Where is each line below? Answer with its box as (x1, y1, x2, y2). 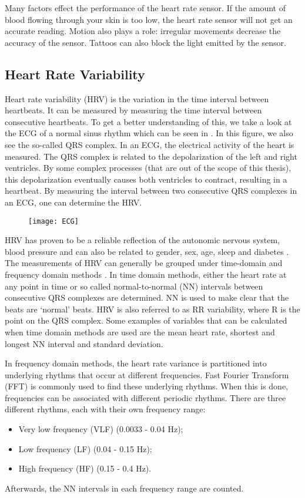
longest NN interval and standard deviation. (5, 337, 163, 349)
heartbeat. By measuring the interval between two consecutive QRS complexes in (5, 184, 297, 197)
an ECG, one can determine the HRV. (5, 196, 142, 208)
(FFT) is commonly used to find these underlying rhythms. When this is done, (5, 380, 289, 392)
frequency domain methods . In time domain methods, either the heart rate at (5, 268, 287, 280)
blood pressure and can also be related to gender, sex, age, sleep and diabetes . (5, 245, 289, 257)
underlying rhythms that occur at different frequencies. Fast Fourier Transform (5, 368, 289, 381)
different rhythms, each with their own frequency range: (5, 403, 206, 415)
